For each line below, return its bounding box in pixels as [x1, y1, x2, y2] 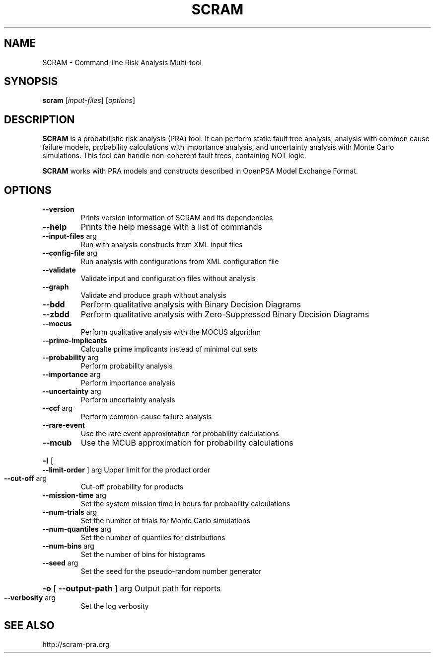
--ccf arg [42, 404, 72, 413]
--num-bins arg [42, 542, 94, 551]
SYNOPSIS [4, 75, 58, 88]
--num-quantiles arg [42, 525, 111, 534]
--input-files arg [42, 232, 97, 241]
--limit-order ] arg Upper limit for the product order [42, 466, 211, 474]
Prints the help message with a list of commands [80, 222, 262, 232]
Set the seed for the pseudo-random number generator [80, 567, 262, 576]
